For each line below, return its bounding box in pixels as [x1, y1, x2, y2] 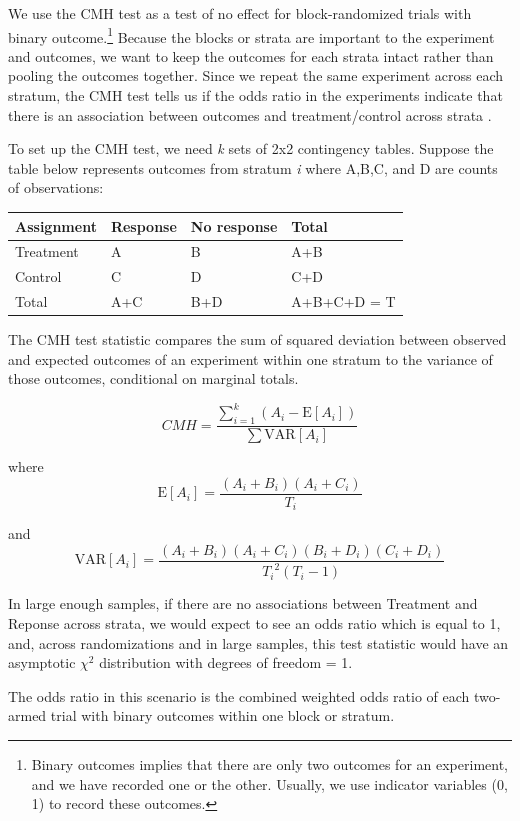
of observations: [8, 177, 104, 198]
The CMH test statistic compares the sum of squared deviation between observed [8, 329, 507, 350]
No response [190, 215, 278, 236]
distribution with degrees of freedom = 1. [99, 652, 353, 673]
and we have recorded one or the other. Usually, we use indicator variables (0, [31, 773, 508, 794]
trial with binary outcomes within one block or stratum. [50, 705, 395, 726]
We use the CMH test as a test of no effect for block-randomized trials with [8, 3, 472, 23]
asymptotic [8, 652, 76, 673]
